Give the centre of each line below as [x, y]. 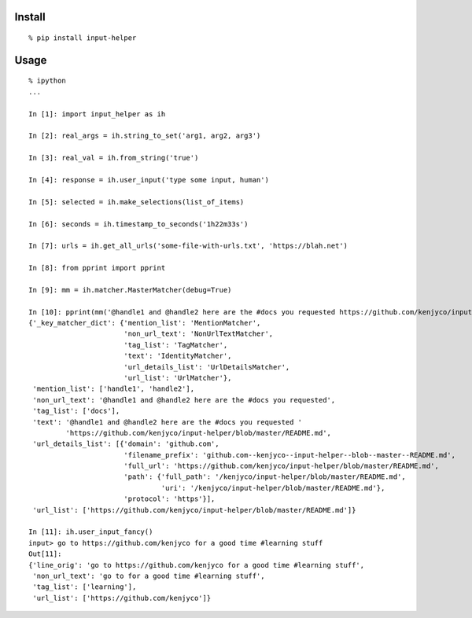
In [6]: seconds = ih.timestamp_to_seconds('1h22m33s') [138, 224]
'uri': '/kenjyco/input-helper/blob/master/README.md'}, [273, 488]
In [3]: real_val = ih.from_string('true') [114, 158]
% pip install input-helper [83, 38]
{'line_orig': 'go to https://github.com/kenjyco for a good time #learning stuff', [197, 565]
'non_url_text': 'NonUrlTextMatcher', [198, 334]
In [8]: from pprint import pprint [97, 268]
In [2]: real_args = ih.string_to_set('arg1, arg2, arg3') [145, 136]
